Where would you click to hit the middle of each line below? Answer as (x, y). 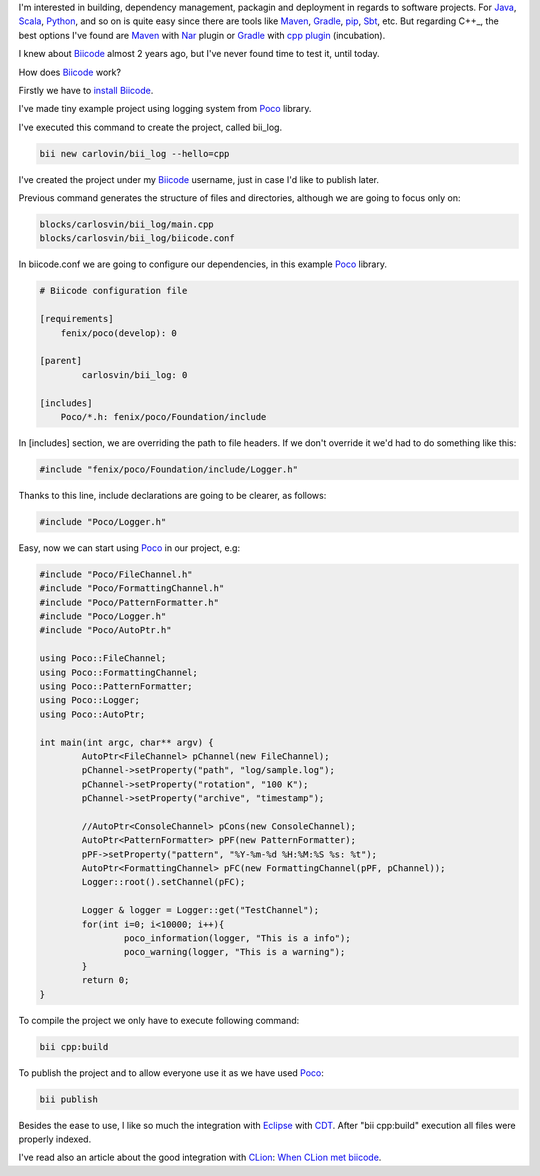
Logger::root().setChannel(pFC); (163, 882)
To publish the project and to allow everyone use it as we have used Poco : (171, 1072)
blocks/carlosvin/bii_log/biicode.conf (137, 238)
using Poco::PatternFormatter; (116, 686)
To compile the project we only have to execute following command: (159, 1020)
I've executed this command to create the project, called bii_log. (150, 127)
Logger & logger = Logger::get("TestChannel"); (200, 910)
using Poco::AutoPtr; (92, 714)
